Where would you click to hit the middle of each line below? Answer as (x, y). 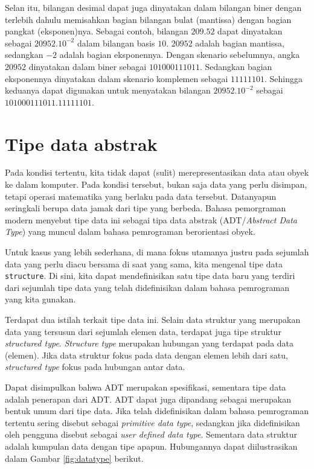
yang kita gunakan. (40, 299)
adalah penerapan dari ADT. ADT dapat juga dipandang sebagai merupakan (148, 399)
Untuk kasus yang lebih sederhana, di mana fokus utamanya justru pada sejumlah (157, 252)
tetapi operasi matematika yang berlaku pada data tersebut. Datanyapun (141, 196)
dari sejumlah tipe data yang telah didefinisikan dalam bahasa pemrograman (147, 287)
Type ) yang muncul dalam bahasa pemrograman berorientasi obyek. (130, 231)
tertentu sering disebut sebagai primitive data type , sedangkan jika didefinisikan (152, 422)
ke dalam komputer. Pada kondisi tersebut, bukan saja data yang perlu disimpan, (156, 184)
